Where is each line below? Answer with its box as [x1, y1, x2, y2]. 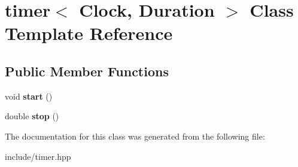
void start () [5, 89, 53, 102]
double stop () [5, 110, 59, 122]
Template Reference [5, 21, 173, 45]
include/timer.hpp [5, 150, 71, 162]
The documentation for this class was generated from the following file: [5, 129, 265, 142]
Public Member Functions [5, 61, 169, 80]
